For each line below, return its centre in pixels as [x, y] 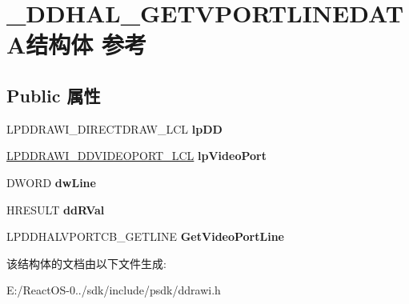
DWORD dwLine [51, 182]
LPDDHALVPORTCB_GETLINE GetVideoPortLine [145, 236]
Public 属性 [54, 95]
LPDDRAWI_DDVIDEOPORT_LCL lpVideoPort [136, 156]
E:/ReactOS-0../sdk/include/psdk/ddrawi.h [114, 290]
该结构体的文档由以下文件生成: [86, 263]
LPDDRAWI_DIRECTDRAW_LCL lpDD [114, 128]
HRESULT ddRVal [56, 209]
